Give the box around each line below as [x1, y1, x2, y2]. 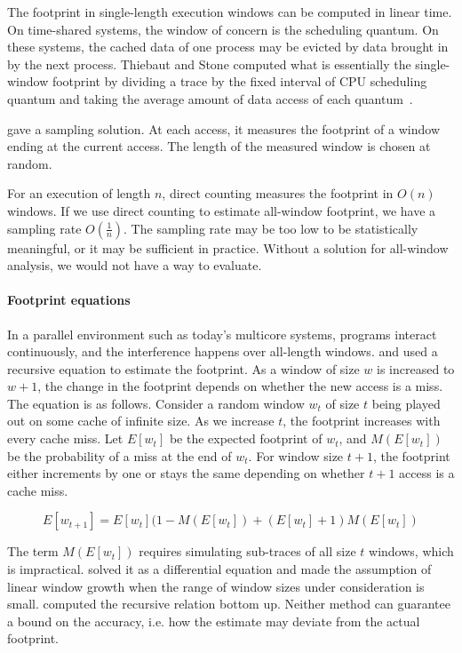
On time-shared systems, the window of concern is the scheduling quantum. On [7, 20, 439, 38]
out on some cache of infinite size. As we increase [7, 411, 275, 430]
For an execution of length [7, 184, 151, 203]
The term [7, 542, 59, 561]
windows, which [369, 542, 454, 561]
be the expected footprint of [169, 429, 323, 448]
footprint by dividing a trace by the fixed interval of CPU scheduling [52, 72, 427, 91]
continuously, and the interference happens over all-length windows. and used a [7, 342, 438, 361]
